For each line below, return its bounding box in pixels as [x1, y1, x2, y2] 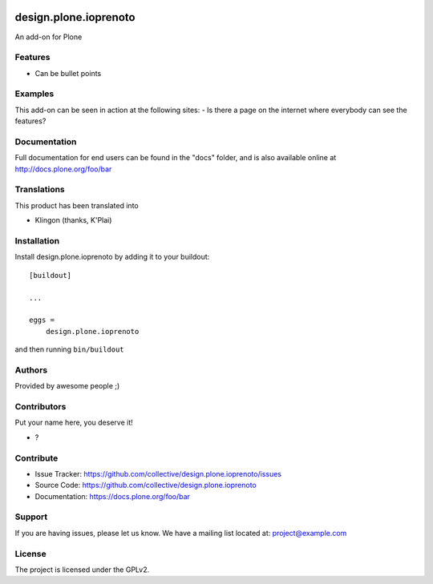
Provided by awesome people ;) [14, 381, 120, 391]
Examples [14, 88, 55, 99]
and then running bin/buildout [14, 344, 124, 354]
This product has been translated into [14, 200, 140, 210]
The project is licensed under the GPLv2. [14, 565, 150, 574]
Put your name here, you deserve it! [14, 417, 133, 428]
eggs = [29, 316, 55, 324]
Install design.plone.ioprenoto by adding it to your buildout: [14, 252, 210, 262]
